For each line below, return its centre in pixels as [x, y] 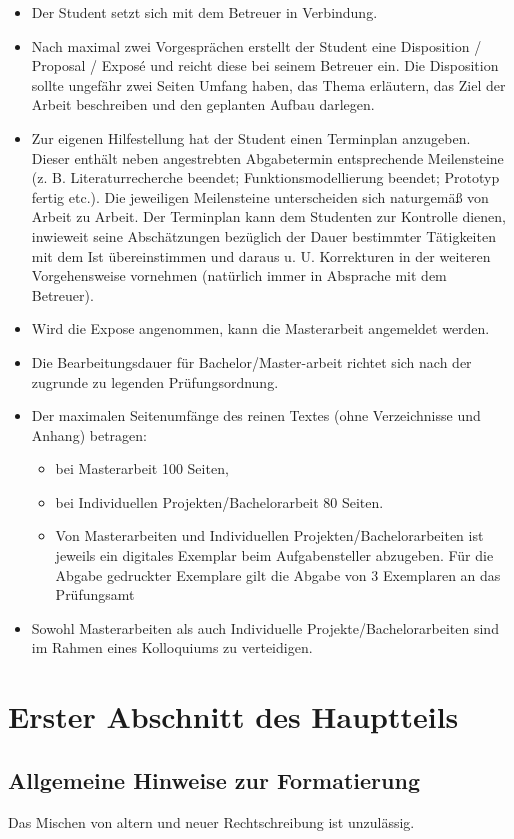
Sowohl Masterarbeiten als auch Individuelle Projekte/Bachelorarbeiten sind [265, 627]
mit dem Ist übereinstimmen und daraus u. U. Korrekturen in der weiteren [261, 255]
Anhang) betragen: [89, 434]
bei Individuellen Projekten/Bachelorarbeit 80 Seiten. [219, 501]
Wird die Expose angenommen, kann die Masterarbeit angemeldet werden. [260, 328]
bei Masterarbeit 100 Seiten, [142, 468]
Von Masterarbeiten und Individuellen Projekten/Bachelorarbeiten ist [269, 535]
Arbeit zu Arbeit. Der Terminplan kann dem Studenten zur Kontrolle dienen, [268, 216]
